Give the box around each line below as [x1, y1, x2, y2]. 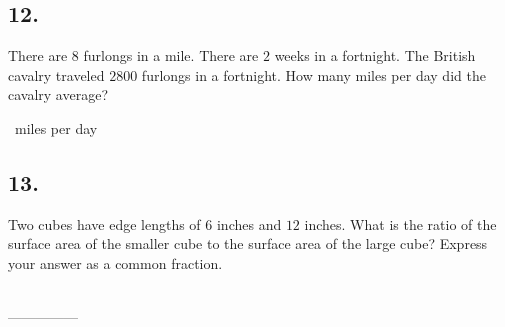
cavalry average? [8, 84, 109, 105]
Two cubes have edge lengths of [8, 213, 201, 234]
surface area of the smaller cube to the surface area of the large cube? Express [8, 233, 488, 254]
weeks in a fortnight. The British [274, 45, 476, 66]
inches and [216, 213, 282, 234]
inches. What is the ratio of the [304, 213, 497, 234]
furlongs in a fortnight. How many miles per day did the [141, 64, 486, 85]
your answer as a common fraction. [8, 252, 223, 273]
